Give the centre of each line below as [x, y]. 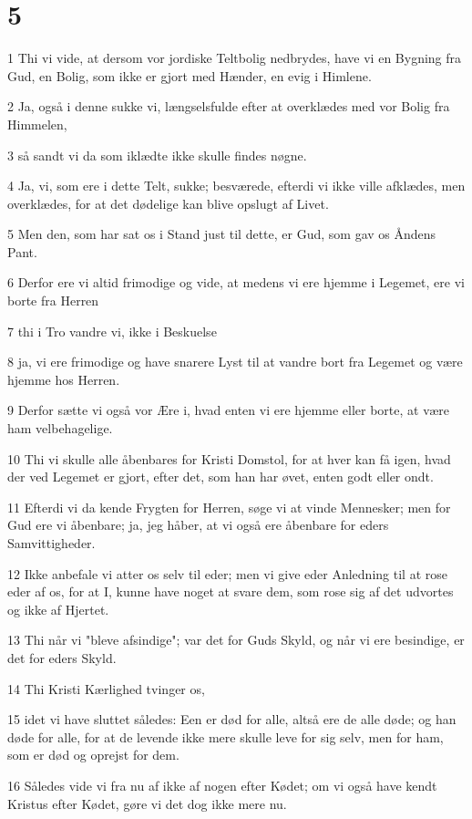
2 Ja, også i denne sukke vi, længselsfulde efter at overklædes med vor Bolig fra [229, 106]
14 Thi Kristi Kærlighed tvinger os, [106, 688]
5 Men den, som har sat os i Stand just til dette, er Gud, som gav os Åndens [222, 234]
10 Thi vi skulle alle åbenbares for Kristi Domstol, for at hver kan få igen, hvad [229, 458]
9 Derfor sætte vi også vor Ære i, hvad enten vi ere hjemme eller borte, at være [228, 410]
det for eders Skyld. [62, 657]
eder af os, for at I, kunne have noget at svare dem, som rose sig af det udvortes [231, 591]
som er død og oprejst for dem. [93, 755]
